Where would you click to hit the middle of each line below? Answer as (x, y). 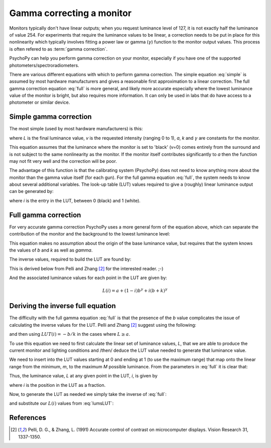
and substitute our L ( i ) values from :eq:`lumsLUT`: (61, 403)
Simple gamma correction (51, 117)
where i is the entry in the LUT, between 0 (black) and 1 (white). (75, 200)
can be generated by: (31, 191)
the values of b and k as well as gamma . (51, 250)
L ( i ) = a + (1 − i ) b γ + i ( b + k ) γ (135, 290)
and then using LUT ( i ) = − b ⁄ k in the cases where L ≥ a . (70, 334)
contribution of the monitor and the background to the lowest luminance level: (90, 234)
